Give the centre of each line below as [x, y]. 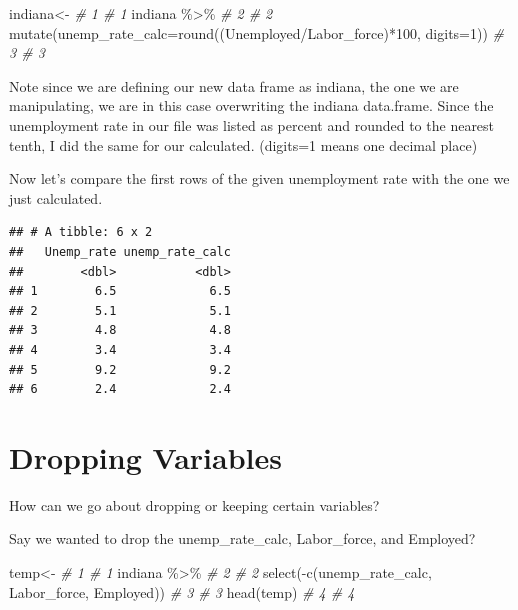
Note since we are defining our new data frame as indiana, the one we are [234, 85]
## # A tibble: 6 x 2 [81, 232]
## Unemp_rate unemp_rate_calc [120, 251]
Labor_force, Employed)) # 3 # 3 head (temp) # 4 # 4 [182, 591]
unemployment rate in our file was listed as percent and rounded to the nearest [252, 124]
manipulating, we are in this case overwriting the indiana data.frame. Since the [251, 105]
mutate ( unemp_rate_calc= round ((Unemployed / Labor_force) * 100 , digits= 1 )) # [256, 32]
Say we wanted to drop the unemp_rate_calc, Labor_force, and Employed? [242, 538]
